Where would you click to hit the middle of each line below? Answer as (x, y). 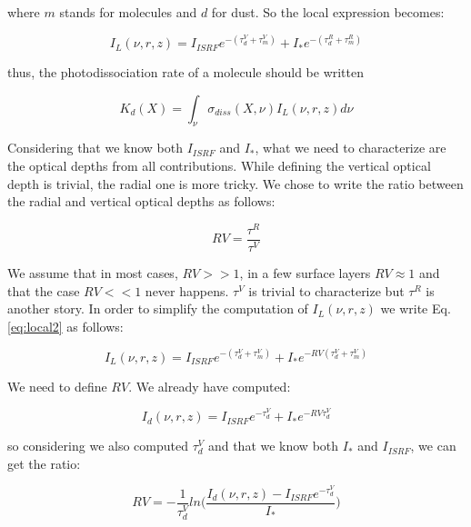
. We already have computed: (210, 386)
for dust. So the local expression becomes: (328, 12)
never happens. (187, 290)
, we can (433, 446)
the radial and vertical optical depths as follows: (141, 201)
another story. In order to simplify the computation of (158, 308)
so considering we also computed (98, 446)
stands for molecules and (128, 12)
